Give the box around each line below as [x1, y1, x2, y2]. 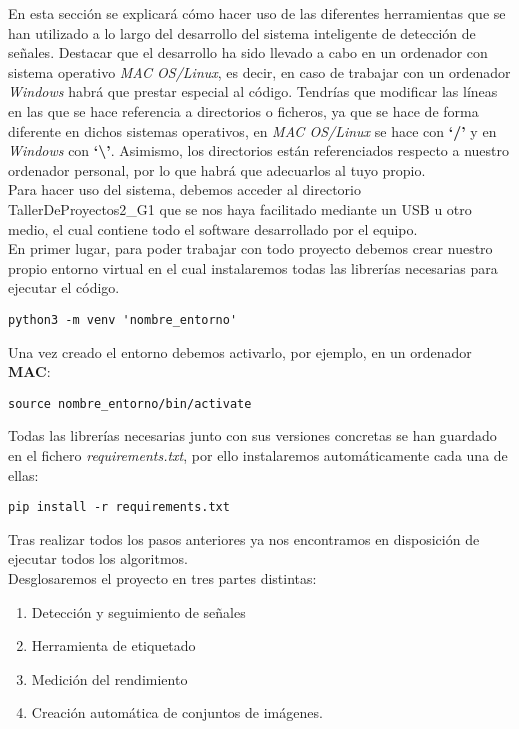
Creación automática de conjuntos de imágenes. [31, 702, 323, 723]
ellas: [8, 464, 39, 485]
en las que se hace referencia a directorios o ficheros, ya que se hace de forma [8, 100, 479, 121]
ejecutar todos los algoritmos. [8, 548, 188, 569]
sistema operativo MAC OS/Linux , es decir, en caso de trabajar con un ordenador [8, 61, 511, 82]
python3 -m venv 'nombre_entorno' [8, 312, 238, 327]
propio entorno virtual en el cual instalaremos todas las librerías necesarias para [8, 257, 498, 278]
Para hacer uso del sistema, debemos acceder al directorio [8, 179, 361, 200]
